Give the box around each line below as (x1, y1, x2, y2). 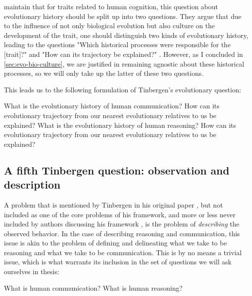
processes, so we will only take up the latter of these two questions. (4, 68, 203, 78)
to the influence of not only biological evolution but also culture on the (4, 20, 215, 31)
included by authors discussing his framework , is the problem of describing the (4, 219, 239, 229)
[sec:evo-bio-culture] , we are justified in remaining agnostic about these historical (4, 58, 244, 69)
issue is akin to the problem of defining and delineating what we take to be (4, 238, 227, 248)
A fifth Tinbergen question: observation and (4, 162, 230, 177)
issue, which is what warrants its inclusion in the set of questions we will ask (4, 257, 232, 267)
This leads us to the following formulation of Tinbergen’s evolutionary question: (4, 84, 241, 94)
